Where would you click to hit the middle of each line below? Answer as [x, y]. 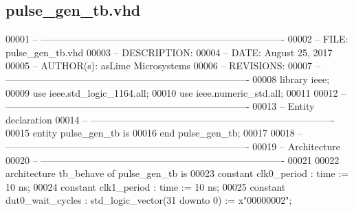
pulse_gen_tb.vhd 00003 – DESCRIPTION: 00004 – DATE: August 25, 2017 [169, 52]
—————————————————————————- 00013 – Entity [160, 106]
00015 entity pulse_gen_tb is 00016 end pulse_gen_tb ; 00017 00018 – [154, 133]
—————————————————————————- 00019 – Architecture [173, 146]
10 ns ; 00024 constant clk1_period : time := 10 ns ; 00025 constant [146, 186]
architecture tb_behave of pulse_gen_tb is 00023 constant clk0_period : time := [177, 173]
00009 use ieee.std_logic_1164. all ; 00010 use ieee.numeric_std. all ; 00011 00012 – [176, 92]
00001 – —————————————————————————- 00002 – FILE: [177, 39]
